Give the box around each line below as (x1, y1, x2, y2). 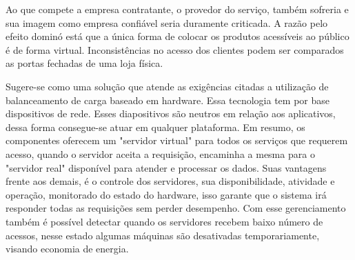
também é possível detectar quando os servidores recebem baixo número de (6, 214, 323, 228)
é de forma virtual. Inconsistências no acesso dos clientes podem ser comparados (6, 42, 344, 57)
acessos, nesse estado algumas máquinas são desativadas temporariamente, (6, 228, 320, 242)
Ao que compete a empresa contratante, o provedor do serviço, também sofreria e (6, 2, 349, 16)
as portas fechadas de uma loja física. (6, 56, 163, 70)
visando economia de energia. (6, 241, 129, 256)
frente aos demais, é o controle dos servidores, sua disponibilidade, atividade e (6, 174, 335, 188)
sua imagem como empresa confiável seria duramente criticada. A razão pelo (6, 15, 328, 30)
